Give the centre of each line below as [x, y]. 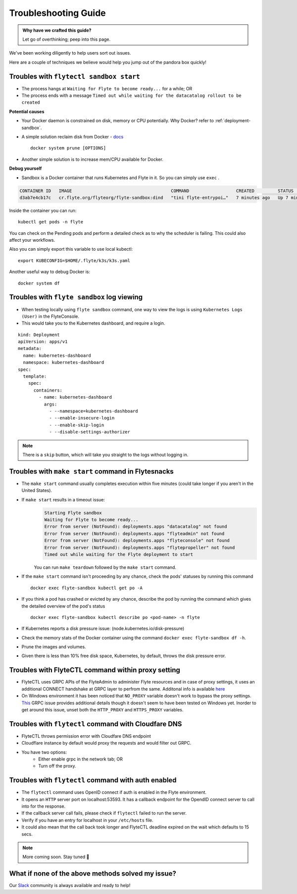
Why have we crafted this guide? [57, 30]
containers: [48, 390]
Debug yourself [25, 168]
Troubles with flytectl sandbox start [75, 76]
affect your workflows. [32, 240]
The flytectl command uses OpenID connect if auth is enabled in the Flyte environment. [114, 792]
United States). [37, 490]
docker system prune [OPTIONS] [68, 148]
